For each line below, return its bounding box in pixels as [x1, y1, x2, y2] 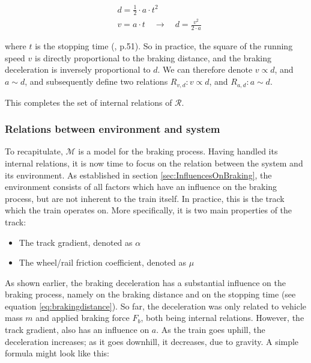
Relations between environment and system [5, 121, 220, 136]
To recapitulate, [5, 145, 63, 157]
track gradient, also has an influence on [5, 323, 149, 336]
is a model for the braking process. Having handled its [78, 145, 278, 157]
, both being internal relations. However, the [140, 311, 304, 324]
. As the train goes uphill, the [156, 323, 265, 336]
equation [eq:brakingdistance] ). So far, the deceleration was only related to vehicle [5, 299, 307, 312]
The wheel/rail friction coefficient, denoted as [19, 256, 186, 269]
